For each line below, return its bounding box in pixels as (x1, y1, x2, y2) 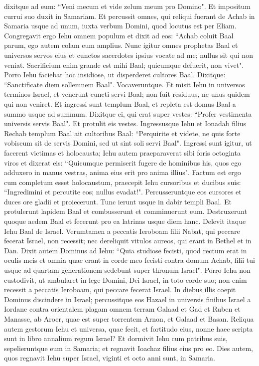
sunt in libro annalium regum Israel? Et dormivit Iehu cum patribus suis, (4, 333, 228, 344)
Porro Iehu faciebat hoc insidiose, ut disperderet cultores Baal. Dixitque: (4, 69, 226, 80)
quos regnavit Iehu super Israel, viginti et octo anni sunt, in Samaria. (4, 353, 215, 363)
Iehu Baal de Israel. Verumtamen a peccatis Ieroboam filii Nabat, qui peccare (4, 225, 240, 236)
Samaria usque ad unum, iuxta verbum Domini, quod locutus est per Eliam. (4, 20, 237, 31)
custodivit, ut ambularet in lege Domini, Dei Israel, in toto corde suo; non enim (4, 274, 247, 285)
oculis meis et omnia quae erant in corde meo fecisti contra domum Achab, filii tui (4, 255, 255, 265)
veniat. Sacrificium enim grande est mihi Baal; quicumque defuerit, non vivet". (4, 59, 244, 70)
